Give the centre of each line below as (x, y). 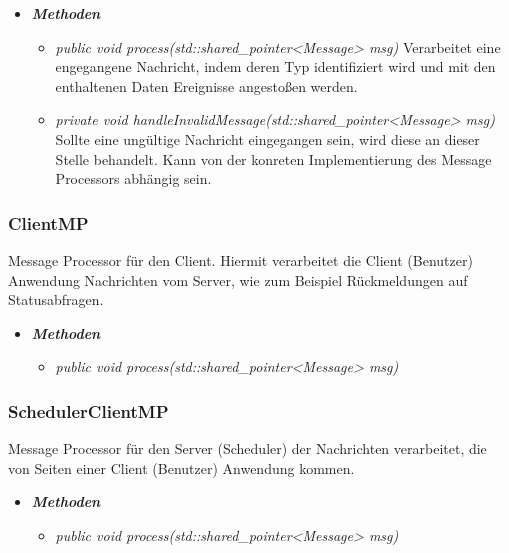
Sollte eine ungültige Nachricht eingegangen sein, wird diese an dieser (267, 138)
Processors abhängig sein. (133, 178)
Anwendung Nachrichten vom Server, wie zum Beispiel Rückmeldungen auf (238, 279)
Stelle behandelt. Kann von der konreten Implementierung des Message (273, 158)
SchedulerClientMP (88, 410)
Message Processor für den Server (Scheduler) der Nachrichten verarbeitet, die (247, 448)
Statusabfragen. (56, 299)
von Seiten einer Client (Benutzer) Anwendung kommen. (181, 467)
